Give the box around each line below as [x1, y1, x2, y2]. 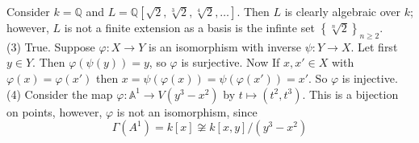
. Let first [350, 38, 398, 55]
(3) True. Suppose [6, 38, 95, 55]
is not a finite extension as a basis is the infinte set [64, 19, 315, 35]
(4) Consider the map [6, 85, 113, 102]
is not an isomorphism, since [116, 103, 258, 120]
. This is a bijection [302, 85, 399, 102]
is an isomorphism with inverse [148, 38, 301, 55]
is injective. [341, 69, 398, 86]
